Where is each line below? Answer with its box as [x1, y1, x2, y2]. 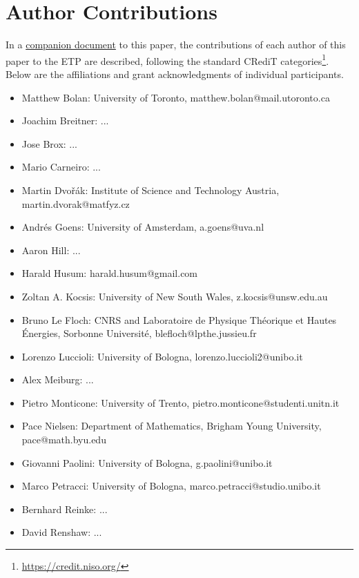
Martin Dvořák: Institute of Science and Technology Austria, [21, 182, 280, 197]
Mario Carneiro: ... [21, 160, 101, 174]
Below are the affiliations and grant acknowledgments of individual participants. [6, 66, 344, 81]
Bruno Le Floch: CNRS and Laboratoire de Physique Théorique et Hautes [21, 312, 337, 327]
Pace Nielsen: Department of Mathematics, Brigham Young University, [21, 418, 322, 433]
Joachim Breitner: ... [21, 113, 109, 128]
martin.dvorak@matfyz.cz [21, 196, 130, 211]
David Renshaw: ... [21, 525, 102, 539]
